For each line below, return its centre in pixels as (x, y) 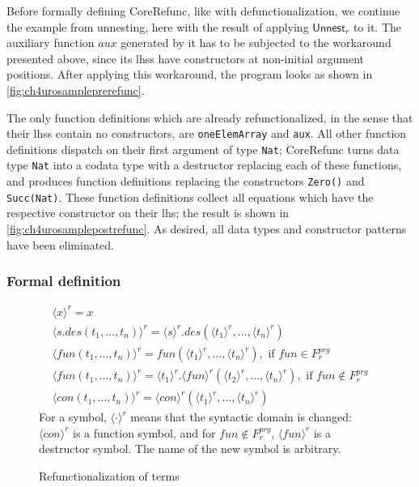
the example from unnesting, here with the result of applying (158, 26)
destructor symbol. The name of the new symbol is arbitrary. (190, 449)
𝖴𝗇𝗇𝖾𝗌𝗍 (329, 28)
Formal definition (64, 281)
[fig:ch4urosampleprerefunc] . (76, 90)
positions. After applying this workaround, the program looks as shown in (190, 74)
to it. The (377, 26)
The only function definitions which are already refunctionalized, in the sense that (210, 117)
